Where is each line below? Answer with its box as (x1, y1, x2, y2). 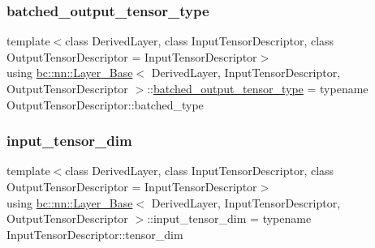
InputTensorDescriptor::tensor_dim (6, 225, 183, 242)
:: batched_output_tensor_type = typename (147, 80, 369, 96)
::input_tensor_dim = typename (147, 210, 312, 227)
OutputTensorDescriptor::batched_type (6, 96, 204, 113)
